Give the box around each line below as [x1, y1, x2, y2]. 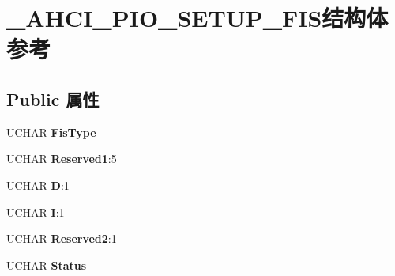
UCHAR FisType [6, 123, 96, 140]
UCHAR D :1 [6, 176, 70, 193]
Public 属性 [6, 86, 100, 111]
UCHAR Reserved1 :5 [6, 150, 117, 167]
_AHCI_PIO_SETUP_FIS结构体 [6, 2, 389, 34]
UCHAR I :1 [6, 203, 65, 220]
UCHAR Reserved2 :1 [6, 230, 117, 247]
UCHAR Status [6, 256, 87, 273]
